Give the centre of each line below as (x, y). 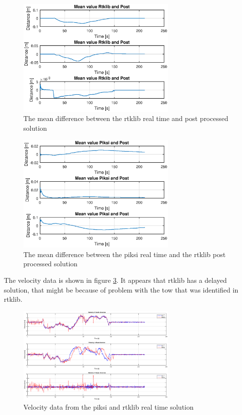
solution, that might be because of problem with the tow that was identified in (121, 289)
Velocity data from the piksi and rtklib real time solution (109, 407)
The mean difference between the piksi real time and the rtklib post (125, 254)
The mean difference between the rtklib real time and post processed (126, 118)
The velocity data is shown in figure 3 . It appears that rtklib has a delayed (115, 280)
